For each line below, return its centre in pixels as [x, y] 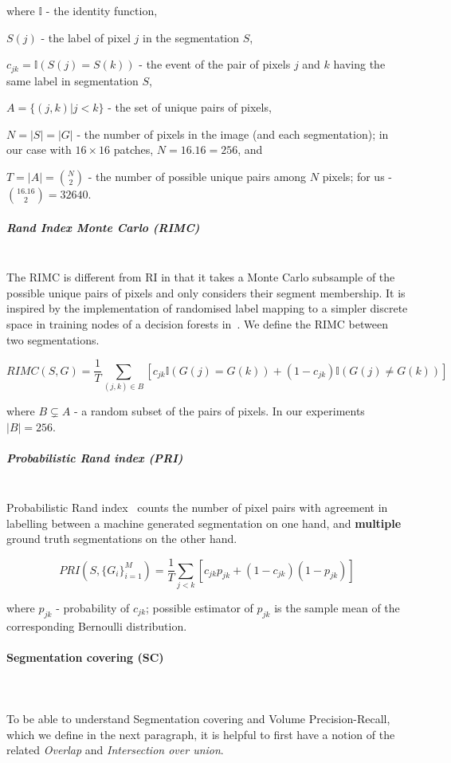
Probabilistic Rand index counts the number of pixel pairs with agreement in [197, 507]
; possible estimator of [200, 607]
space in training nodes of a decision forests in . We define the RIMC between [197, 323]
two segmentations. [53, 339]
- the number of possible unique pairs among [197, 177]
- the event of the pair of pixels [215, 64]
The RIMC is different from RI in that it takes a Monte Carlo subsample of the [201, 277]
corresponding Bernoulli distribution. [97, 625]
